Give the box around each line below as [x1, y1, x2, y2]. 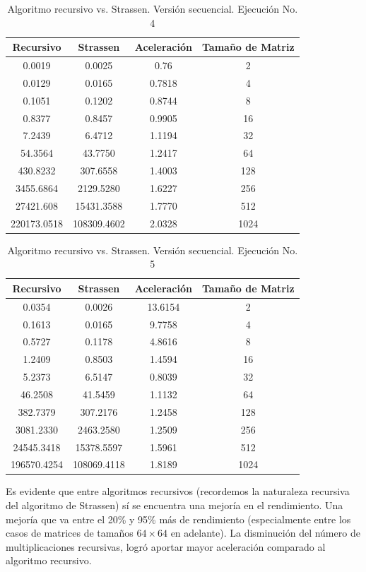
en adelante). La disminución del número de [170, 525, 360, 540]
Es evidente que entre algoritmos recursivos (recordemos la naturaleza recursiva [6, 484, 350, 499]
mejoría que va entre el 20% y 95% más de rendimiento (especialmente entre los [6, 511, 351, 526]
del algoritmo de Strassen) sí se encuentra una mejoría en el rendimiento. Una [6, 498, 343, 513]
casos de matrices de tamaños [6, 525, 134, 540]
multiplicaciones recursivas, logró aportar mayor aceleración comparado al [6, 539, 326, 554]
